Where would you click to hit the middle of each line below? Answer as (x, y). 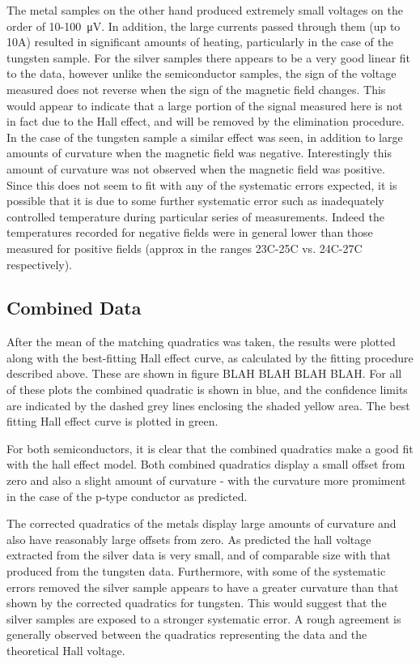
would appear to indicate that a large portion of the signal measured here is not (205, 105)
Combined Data (74, 308)
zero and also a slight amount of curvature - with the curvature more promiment (206, 480)
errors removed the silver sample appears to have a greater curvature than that (203, 587)
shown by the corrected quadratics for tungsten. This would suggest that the (197, 603)
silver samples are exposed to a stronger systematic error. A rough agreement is (204, 618)
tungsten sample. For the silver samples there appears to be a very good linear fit (209, 57)
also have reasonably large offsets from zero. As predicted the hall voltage (189, 539)
